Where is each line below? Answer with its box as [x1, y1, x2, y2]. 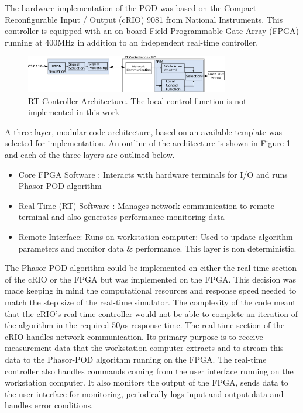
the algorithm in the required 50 [5, 319, 120, 331]
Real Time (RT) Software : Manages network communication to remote [18, 199, 275, 211]
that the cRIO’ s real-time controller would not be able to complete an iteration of [5, 307, 298, 319]
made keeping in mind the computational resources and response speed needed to [5, 284, 297, 297]
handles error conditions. [5, 399, 94, 411]
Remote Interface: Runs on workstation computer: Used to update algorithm [18, 230, 293, 243]
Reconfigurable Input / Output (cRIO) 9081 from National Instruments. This [5, 13, 283, 25]
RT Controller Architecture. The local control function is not [28, 94, 247, 106]
